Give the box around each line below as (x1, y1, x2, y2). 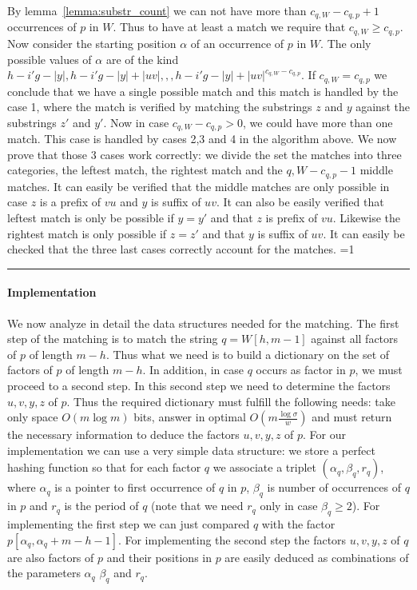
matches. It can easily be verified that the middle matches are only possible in (7, 177, 390, 194)
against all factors (311, 330, 399, 347)
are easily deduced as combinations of (224, 548, 409, 565)
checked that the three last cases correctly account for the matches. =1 (7, 241, 355, 257)
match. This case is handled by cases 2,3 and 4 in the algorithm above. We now (7, 130, 397, 147)
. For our (303, 426, 347, 443)
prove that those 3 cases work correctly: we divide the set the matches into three (7, 146, 402, 162)
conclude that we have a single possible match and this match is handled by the (7, 82, 399, 99)
